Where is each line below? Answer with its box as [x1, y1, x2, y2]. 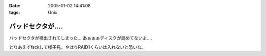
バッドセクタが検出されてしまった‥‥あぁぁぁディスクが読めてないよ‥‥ [9, 35, 152, 41]
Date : [9, 3, 21, 8]
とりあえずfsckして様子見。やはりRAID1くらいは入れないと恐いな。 [9, 44, 146, 50]
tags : [9, 10, 20, 16]
